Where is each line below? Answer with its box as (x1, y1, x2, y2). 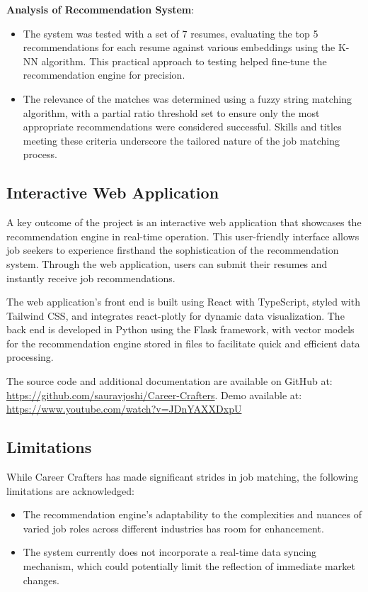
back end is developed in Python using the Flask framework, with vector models (6, 322, 355, 337)
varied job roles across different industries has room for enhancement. (23, 520, 324, 535)
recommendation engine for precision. (23, 67, 185, 82)
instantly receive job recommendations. (6, 270, 176, 285)
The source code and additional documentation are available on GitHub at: (6, 374, 333, 389)
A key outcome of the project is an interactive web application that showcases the (6, 215, 362, 230)
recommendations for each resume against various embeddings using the (23, 40, 335, 55)
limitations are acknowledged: (6, 483, 134, 498)
